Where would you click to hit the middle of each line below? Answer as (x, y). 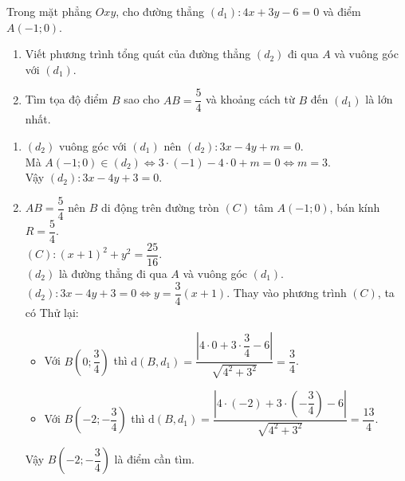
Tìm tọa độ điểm (67, 99)
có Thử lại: (52, 312)
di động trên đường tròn (160, 207)
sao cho (142, 99)
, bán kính (355, 207)
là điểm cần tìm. (154, 459)
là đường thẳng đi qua (113, 273)
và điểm (342, 11)
